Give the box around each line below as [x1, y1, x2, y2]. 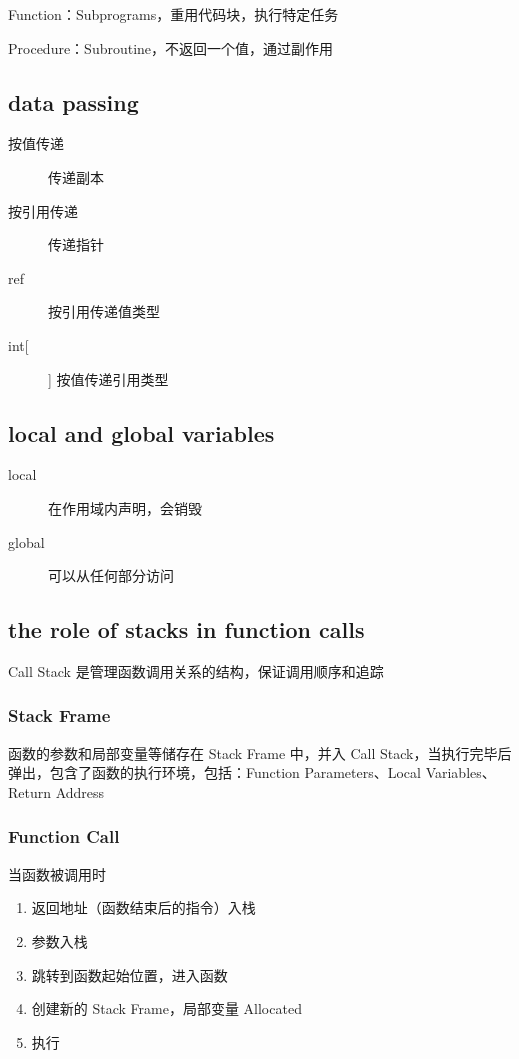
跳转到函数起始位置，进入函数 [31, 964, 228, 985]
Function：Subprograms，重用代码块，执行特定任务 [8, 4, 339, 24]
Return [8, 781, 52, 802]
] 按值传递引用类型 [48, 368, 169, 389]
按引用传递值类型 [48, 301, 160, 322]
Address [55, 781, 105, 802]
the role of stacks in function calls [8, 614, 365, 645]
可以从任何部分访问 [48, 565, 174, 586]
